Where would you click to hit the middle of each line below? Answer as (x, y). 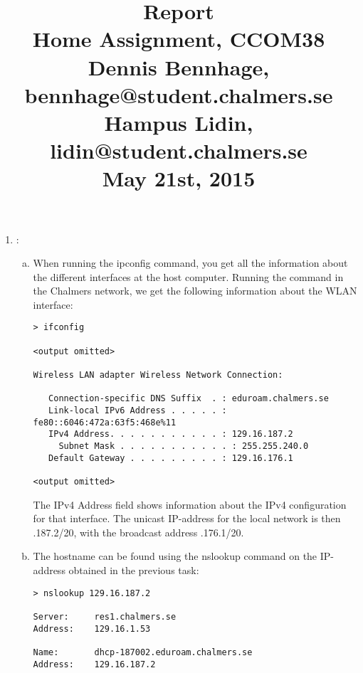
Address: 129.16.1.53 (92, 629)
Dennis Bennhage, (179, 67)
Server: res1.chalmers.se (105, 616)
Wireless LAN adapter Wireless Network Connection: (158, 375)
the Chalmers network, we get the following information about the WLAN (195, 291)
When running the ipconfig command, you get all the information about (190, 263)
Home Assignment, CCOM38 (179, 39)
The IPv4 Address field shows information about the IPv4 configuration (190, 504)
